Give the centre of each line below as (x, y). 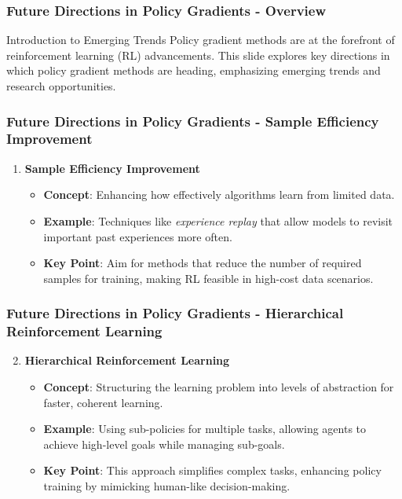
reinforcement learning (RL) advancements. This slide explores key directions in (198, 55)
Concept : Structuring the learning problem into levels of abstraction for (219, 387)
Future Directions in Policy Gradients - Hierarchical (175, 313)
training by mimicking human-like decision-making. (167, 486)
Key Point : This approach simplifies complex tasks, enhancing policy (212, 470)
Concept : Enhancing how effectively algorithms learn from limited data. (219, 194)
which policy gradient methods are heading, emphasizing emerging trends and (194, 70)
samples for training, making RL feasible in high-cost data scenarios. (208, 278)
